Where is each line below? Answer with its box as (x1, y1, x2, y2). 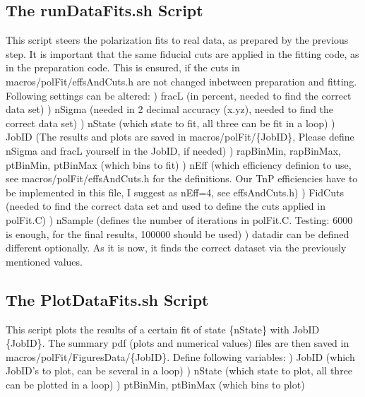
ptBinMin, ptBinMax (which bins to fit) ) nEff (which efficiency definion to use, (6, 157, 352, 172)
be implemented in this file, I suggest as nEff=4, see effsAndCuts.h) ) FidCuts (6, 184, 344, 199)
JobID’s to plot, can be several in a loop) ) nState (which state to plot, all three (6, 363, 353, 378)
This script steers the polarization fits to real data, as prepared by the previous (6, 32, 349, 47)
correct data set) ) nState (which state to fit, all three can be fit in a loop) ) (6, 115, 335, 130)
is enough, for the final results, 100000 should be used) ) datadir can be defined (6, 226, 349, 241)
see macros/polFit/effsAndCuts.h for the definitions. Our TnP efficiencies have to (6, 171, 358, 186)
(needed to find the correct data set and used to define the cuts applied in (6, 198, 325, 213)
